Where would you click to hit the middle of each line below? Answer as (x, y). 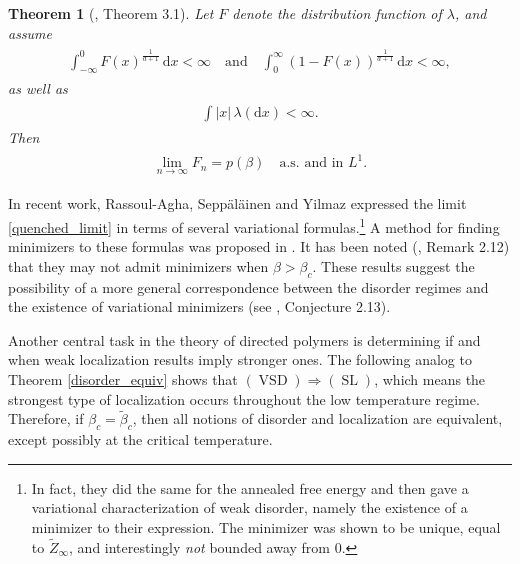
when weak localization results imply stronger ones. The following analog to (240, 359)
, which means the (430, 379)
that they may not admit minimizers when (138, 265)
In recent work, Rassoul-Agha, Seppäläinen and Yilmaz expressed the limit (237, 203)
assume (30, 32)
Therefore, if (46, 418)
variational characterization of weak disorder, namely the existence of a (249, 507)
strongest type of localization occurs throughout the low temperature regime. (244, 398)
